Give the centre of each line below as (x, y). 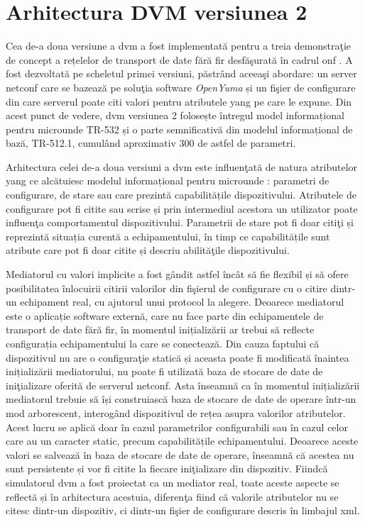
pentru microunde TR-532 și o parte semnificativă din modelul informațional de (179, 129)
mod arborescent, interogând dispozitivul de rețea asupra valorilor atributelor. (176, 412)
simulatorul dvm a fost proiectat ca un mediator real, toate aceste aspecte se (173, 482)
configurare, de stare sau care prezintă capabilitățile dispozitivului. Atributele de (181, 195)
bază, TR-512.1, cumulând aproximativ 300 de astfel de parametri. (151, 143)
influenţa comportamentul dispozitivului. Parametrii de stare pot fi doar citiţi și (180, 222)
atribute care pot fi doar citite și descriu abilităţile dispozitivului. (148, 250)
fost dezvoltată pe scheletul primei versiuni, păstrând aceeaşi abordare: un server (181, 73)
